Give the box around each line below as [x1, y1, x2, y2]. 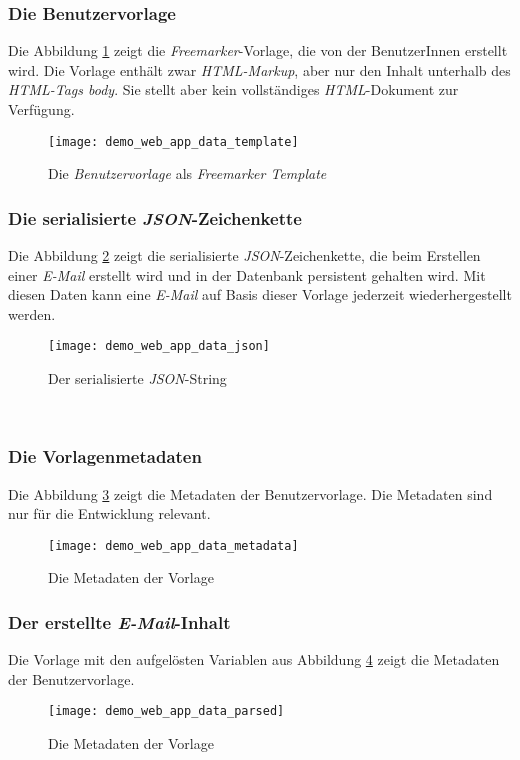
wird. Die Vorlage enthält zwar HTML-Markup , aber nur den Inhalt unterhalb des [8, 59, 511, 80]
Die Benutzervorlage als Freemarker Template [48, 163, 327, 184]
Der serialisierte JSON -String [48, 368, 227, 389]
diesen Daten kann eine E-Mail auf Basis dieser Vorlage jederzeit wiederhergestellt [8, 284, 512, 305]
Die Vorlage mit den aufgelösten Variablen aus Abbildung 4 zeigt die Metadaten [8, 649, 500, 670]
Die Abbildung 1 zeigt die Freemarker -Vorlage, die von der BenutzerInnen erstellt [8, 40, 508, 61]
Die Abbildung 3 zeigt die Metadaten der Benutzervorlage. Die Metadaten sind [8, 483, 493, 504]
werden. [8, 303, 56, 324]
